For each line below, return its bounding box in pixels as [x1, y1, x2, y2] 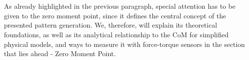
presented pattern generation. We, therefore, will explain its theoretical [4, 20, 217, 30]
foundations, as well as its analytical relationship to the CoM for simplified [4, 29, 229, 39]
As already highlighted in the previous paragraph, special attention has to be [4, 1, 236, 11]
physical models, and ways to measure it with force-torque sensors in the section [4, 39, 245, 49]
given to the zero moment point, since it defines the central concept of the [4, 10, 226, 20]
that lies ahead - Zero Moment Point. [4, 48, 116, 59]
